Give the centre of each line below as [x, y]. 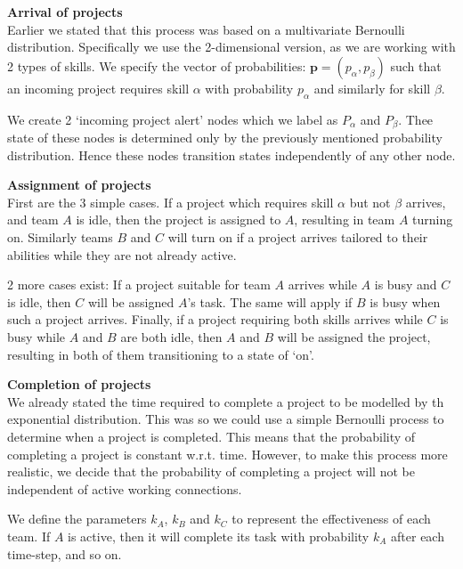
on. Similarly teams [60, 237]
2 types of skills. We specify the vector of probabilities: [157, 65]
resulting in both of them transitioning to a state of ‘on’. [161, 354]
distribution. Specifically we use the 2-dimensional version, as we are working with [231, 47]
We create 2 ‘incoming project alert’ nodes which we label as [173, 119]
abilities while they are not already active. [122, 254]
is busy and [406, 284]
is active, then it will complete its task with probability [219, 536]
